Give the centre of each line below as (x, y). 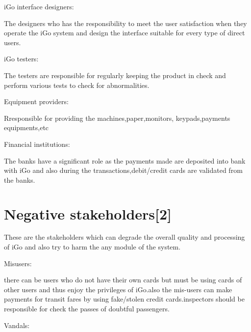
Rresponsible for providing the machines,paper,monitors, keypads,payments (117, 118)
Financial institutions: (37, 144)
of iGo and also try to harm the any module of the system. (92, 247)
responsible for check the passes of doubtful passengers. (87, 308)
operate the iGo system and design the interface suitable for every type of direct (125, 33)
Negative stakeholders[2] (88, 213)
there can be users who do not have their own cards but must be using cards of (123, 280)
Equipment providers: (36, 101)
